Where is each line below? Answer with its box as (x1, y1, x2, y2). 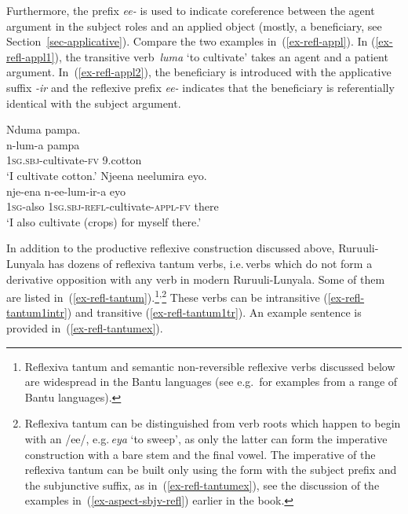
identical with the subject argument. (6, 94, 181, 111)
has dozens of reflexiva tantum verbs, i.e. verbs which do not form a (48, 255, 373, 271)
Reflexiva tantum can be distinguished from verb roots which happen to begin (24, 415, 401, 431)
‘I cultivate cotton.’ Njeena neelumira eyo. (6, 167, 207, 183)
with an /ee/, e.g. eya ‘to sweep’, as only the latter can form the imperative (24, 430, 388, 446)
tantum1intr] (6, 304, 67, 321)
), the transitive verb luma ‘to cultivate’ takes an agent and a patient (54, 48, 388, 64)
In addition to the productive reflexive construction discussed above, (6, 240, 335, 256)
